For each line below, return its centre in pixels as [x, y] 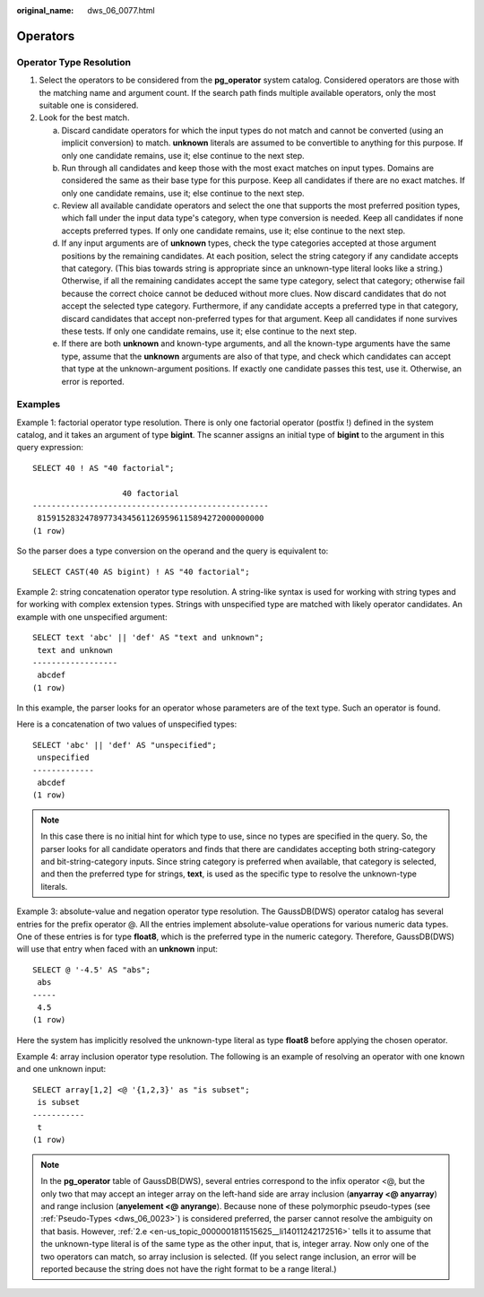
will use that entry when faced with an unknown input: [117, 949]
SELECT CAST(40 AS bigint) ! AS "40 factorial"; [141, 571]
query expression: [50, 448]
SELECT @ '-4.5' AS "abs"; [92, 970]
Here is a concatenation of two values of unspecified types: [127, 724]
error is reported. [93, 381]
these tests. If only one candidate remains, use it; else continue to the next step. [209, 331]
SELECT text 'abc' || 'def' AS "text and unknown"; [148, 638]
